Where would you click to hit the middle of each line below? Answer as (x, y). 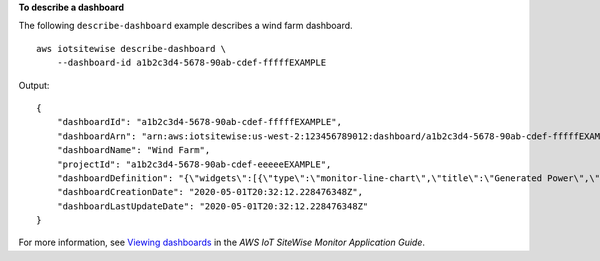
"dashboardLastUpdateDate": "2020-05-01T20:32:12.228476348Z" (212, 206)
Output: (34, 85)
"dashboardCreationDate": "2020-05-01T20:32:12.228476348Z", (210, 192)
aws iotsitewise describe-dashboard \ (131, 48)
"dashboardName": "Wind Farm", (133, 150)
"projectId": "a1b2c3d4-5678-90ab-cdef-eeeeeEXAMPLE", (194, 164)
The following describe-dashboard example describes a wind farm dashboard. (186, 26)
